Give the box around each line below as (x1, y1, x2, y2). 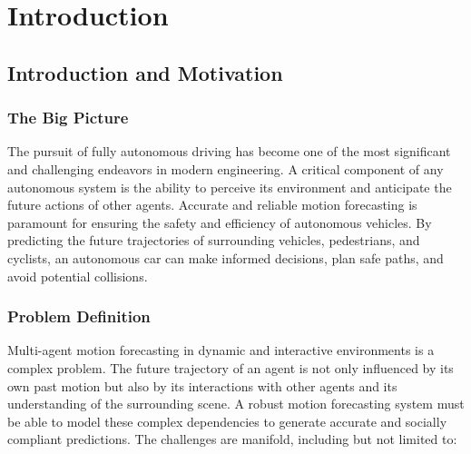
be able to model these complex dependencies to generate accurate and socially (7, 411, 447, 430)
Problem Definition (7, 305, 151, 328)
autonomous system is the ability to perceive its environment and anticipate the (7, 177, 452, 196)
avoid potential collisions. (7, 266, 148, 285)
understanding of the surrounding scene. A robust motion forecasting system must (7, 394, 465, 413)
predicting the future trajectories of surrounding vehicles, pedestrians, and (7, 231, 420, 250)
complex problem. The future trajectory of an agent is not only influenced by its (7, 358, 454, 377)
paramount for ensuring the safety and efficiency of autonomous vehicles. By (7, 212, 432, 232)
